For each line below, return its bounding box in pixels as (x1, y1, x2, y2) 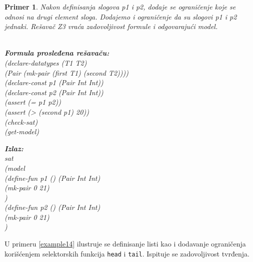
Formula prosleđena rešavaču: (4, 48, 109, 58)
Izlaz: (4, 143, 23, 153)
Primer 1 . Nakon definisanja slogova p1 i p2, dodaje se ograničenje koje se (4, 2, 236, 12)
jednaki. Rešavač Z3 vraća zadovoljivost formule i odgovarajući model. (4, 21, 218, 32)
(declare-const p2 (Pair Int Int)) (4, 87, 103, 97)
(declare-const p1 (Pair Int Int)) (4, 77, 103, 88)
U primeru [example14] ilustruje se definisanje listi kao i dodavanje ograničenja (4, 238, 246, 249)
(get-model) (4, 126, 39, 137)
